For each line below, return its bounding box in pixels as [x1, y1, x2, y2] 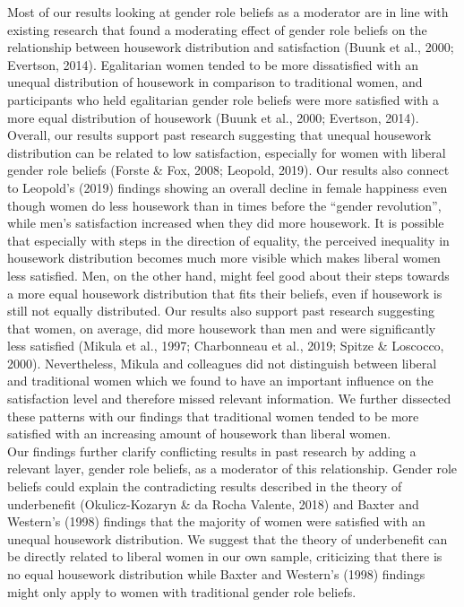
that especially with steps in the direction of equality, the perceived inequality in [7, 230, 450, 249]
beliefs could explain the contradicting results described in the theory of [7, 477, 402, 496]
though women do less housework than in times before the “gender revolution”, [7, 195, 442, 214]
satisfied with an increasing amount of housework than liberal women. [7, 424, 391, 443]
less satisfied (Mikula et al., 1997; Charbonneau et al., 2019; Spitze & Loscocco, [7, 336, 444, 355]
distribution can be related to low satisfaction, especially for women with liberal [7, 143, 446, 161]
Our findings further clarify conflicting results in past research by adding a [7, 441, 417, 460]
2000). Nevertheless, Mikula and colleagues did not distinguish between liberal [7, 353, 437, 372]
